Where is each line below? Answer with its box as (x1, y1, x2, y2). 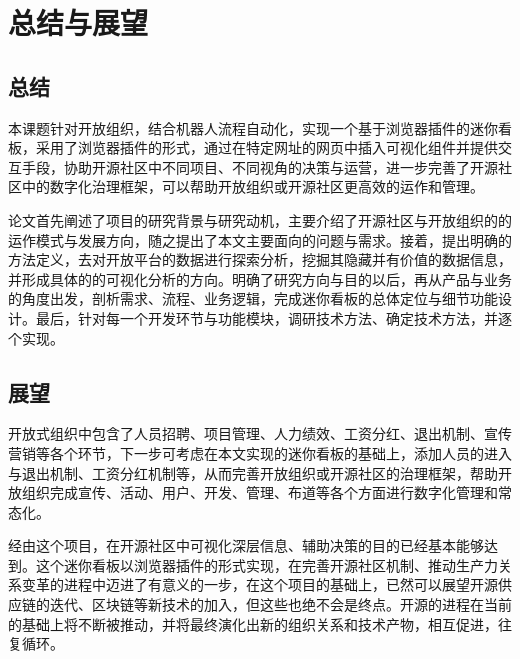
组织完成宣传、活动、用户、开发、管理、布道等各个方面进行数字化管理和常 (21, 482, 512, 503)
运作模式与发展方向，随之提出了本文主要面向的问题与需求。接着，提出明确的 (8, 229, 512, 250)
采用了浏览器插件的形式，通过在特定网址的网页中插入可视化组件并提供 (35, 137, 498, 158)
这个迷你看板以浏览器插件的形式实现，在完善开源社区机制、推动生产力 (35, 554, 498, 575)
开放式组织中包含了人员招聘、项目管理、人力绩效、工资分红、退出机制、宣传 (8, 423, 512, 444)
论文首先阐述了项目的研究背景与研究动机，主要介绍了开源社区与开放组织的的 (8, 209, 512, 230)
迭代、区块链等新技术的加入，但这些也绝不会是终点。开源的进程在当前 (49, 594, 512, 615)
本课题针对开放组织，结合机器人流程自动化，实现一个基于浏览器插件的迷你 (8, 117, 498, 138)
